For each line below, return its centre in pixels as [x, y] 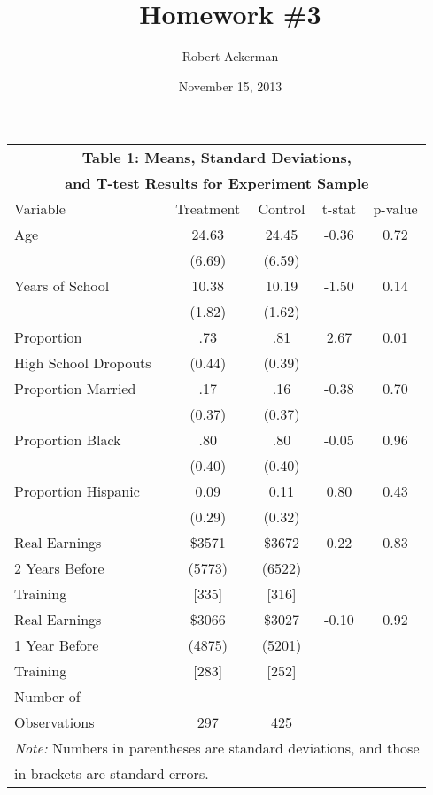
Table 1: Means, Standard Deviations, [216, 158]
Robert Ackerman [230, 56]
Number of [47, 697]
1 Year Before [57, 645]
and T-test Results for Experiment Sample [217, 183]
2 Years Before [59, 568]
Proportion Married [75, 389]
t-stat [339, 209]
